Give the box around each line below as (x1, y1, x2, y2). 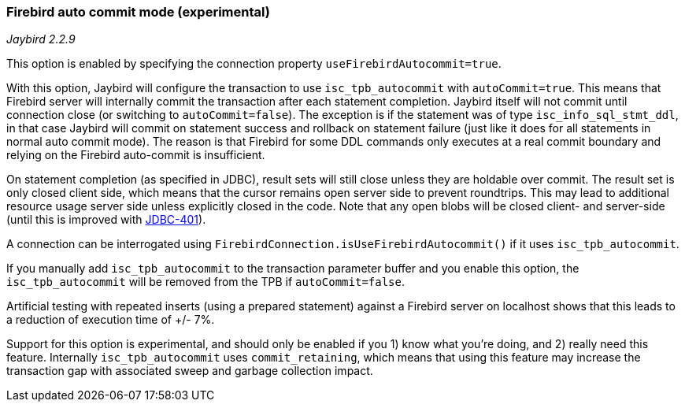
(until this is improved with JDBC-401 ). (6, 213, 206, 227)
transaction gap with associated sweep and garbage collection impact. (6, 364, 373, 378)
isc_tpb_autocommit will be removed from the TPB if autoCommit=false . (6, 275, 405, 289)
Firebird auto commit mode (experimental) (6, 4, 270, 20)
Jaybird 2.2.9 (6, 32, 76, 46)
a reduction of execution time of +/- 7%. (6, 313, 215, 327)
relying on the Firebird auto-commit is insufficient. (6, 148, 265, 162)
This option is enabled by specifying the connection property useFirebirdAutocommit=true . (6, 57, 502, 71)
